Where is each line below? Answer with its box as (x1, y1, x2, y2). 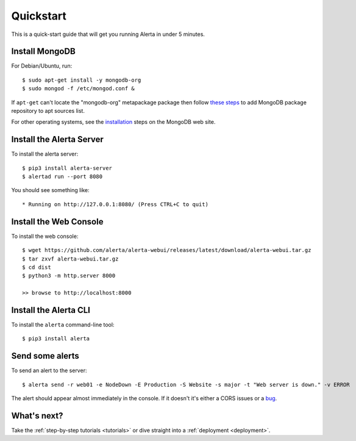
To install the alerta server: (11, 150, 79, 158)
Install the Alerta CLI (11, 305, 91, 315)
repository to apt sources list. (11, 107, 85, 115)
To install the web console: (11, 232, 79, 240)
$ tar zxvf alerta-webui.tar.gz (22, 255, 119, 262)
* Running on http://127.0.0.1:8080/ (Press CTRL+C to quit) (22, 201, 208, 207)
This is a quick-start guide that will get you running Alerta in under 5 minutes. (11, 30, 205, 38)
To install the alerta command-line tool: (11, 321, 115, 329)
